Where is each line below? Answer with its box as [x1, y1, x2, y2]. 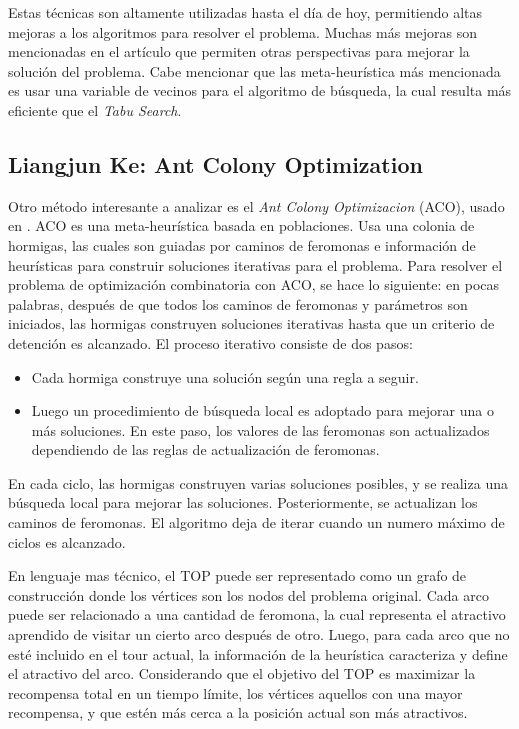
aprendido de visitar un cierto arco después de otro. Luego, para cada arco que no [8, 624, 510, 645]
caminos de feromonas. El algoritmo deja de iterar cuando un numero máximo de [8, 512, 505, 533]
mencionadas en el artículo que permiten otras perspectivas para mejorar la [8, 41, 470, 62]
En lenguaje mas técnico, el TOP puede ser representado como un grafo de [8, 565, 467, 586]
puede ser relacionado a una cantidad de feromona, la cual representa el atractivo [8, 604, 506, 625]
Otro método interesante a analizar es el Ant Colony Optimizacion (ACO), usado [8, 195, 505, 216]
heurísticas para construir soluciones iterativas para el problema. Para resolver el [8, 254, 503, 275]
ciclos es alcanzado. [8, 531, 126, 552]
